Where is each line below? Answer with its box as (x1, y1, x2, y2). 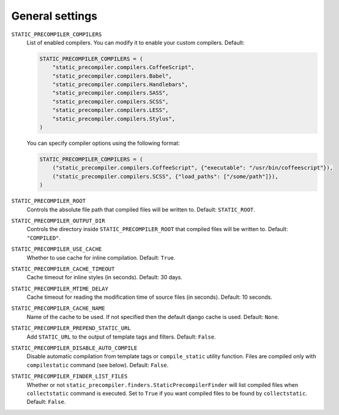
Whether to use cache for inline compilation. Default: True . (26, 254, 176, 261)
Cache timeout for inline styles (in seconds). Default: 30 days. (26, 274, 183, 281)
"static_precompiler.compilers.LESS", (52, 107, 169, 114)
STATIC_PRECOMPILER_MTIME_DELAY (11, 285, 108, 292)
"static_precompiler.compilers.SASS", (52, 89, 169, 97)
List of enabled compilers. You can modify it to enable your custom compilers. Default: (26, 39, 245, 46)
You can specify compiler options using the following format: (26, 139, 180, 147)
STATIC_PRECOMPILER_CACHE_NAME (11, 305, 105, 312)
